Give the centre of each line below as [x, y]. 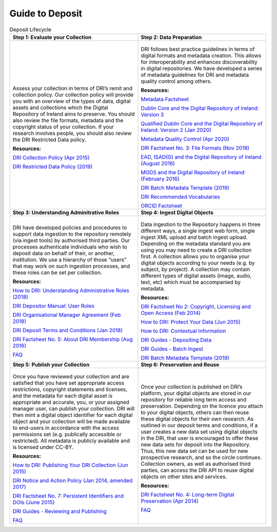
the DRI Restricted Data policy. [50, 140]
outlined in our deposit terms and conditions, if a [199, 425]
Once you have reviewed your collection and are [71, 376]
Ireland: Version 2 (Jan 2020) [176, 130]
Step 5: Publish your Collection [51, 365]
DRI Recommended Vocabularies [181, 197]
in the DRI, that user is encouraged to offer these [200, 438]
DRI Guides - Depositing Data [176, 340]
